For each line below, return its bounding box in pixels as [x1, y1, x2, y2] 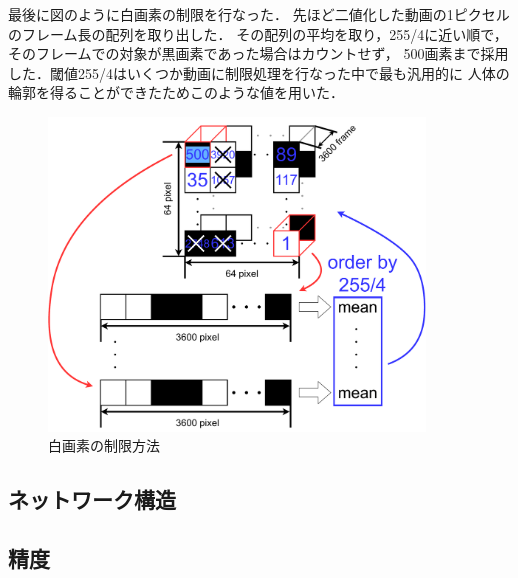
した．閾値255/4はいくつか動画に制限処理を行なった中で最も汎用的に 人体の [8, 62, 510, 83]
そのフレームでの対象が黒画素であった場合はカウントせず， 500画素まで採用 [8, 43, 509, 64]
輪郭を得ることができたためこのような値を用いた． [8, 82, 344, 103]
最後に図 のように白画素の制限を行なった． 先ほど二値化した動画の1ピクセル [8, 4, 510, 24]
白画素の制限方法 [48, 435, 160, 456]
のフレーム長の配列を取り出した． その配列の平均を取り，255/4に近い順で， [8, 23, 508, 44]
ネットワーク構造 [8, 484, 176, 515]
